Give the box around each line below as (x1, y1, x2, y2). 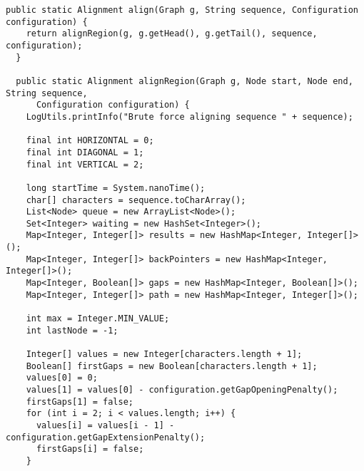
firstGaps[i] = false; (36, 444, 144, 455)
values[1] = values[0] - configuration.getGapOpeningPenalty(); (26, 385, 338, 395)
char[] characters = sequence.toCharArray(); (26, 195, 246, 205)
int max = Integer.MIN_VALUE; (26, 314, 170, 324)
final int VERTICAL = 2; (26, 159, 144, 170)
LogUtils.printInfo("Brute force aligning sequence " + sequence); (26, 111, 353, 122)
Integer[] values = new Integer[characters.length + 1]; (26, 349, 303, 360)
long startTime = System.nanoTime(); (26, 182, 206, 193)
